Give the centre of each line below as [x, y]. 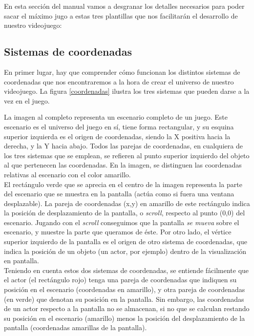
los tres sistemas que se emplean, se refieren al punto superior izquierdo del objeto [127, 155]
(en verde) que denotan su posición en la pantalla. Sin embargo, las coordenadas [124, 299]
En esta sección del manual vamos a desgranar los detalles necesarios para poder [124, 6]
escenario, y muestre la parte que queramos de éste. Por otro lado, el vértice [118, 232]
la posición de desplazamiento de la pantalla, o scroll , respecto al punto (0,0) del [125, 213]
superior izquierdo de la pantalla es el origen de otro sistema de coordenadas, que [126, 241]
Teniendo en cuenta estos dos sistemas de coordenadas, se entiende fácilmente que [127, 270]
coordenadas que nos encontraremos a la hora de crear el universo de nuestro [119, 81]
